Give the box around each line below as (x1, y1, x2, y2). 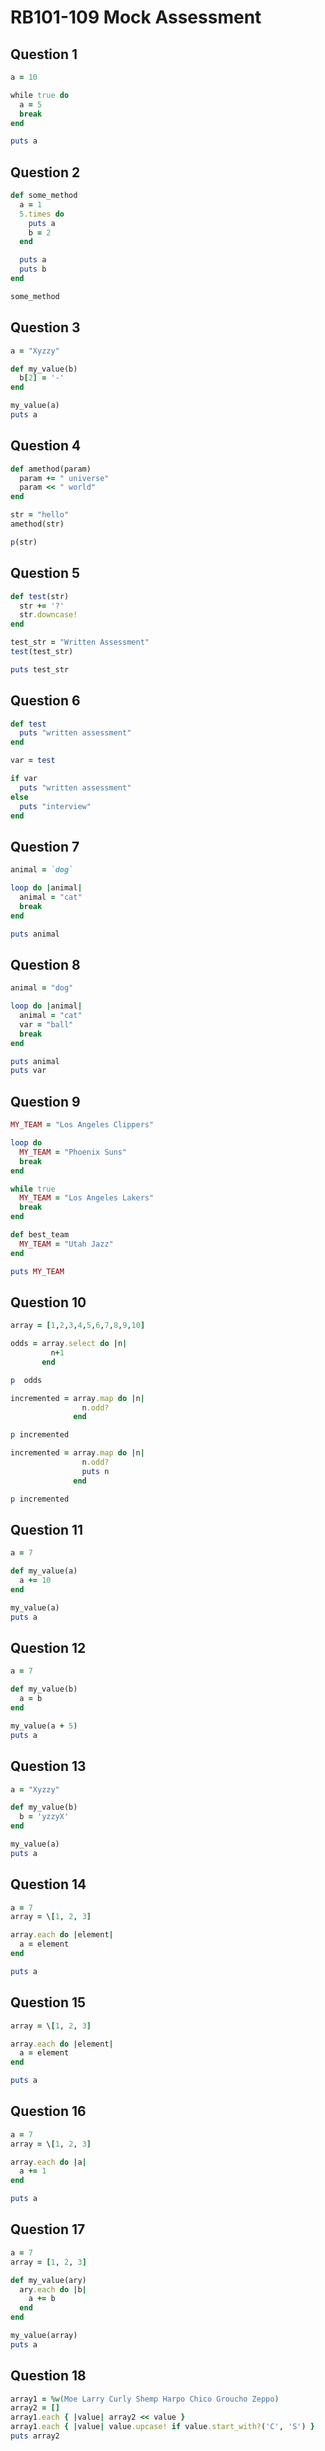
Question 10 (10, 1294, 87, 1311)
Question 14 (10, 1876, 87, 1893)
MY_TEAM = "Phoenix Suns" (19, 1147, 128, 1157)
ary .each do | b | (19, 2284, 87, 2295)
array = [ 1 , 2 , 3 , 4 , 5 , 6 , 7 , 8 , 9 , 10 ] (10, 1321, 146, 1331)
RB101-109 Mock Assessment (10, 6, 262, 29)
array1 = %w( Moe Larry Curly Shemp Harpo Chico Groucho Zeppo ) (10, 2394, 280, 2404)
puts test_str (10, 664, 70, 675)
